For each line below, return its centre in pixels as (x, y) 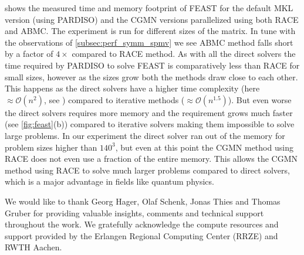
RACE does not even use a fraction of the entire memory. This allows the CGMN (151, 159)
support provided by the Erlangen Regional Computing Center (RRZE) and (141, 235)
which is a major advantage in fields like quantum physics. (109, 181)
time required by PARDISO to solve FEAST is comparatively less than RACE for (152, 65)
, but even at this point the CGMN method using (204, 147)
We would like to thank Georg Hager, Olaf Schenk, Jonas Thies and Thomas (143, 201)
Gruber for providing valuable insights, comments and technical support (134, 212)
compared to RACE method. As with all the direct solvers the (184, 54)
